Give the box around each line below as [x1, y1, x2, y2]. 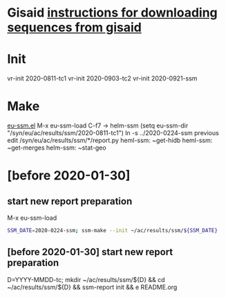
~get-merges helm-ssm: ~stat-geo [7, 143, 106, 152]
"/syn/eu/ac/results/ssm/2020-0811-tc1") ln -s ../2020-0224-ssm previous [7, 129, 219, 137]
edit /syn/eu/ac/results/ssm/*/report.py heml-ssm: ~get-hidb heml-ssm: [7, 137, 213, 145]
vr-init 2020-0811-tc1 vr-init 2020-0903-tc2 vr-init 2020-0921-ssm [7, 74, 198, 82]
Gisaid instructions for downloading [7, 5, 218, 21]
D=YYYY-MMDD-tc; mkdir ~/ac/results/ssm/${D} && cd [7, 275, 165, 283]
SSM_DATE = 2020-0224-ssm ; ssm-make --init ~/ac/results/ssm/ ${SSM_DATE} [7, 227, 218, 234]
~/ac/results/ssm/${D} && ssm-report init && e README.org [7, 283, 178, 291]
